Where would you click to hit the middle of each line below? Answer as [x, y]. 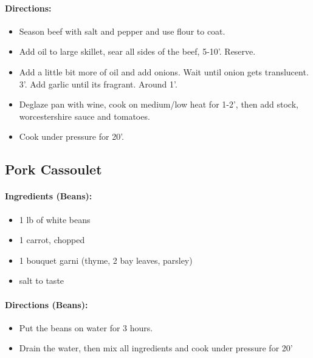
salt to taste [42, 281]
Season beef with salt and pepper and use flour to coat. [122, 31]
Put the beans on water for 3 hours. [86, 327]
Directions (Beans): [46, 304]
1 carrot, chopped [52, 240]
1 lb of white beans [55, 219]
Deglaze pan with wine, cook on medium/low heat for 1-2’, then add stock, [159, 104]
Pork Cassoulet [53, 169]
